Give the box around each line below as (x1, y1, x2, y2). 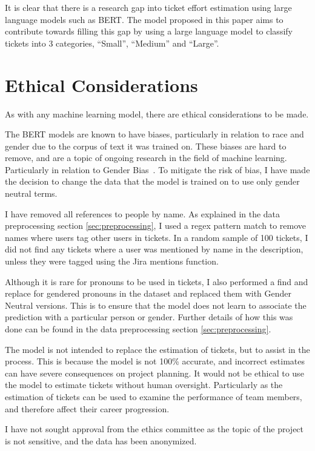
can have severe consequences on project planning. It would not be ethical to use (5, 366, 304, 379)
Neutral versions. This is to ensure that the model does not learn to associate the (5, 298, 307, 311)
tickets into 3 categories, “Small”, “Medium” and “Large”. (5, 36, 219, 49)
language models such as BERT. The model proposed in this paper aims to (5, 13, 283, 25)
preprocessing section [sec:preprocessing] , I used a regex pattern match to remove (5, 219, 306, 232)
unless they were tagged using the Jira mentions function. (5, 255, 219, 268)
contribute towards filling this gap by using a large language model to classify (5, 25, 293, 38)
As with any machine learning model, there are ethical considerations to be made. (5, 107, 309, 120)
